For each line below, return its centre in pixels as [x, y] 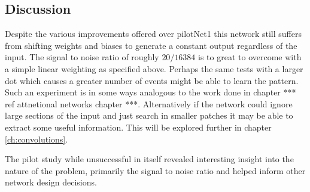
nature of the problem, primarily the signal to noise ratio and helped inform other [155, 170]
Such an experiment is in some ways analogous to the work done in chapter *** [151, 92]
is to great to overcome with [250, 57]
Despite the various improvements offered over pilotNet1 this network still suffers [153, 34]
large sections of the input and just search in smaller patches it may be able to [149, 115]
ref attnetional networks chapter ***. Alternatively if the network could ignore [149, 103]
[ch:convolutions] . [37, 139]
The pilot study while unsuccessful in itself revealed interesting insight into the [149, 159]
